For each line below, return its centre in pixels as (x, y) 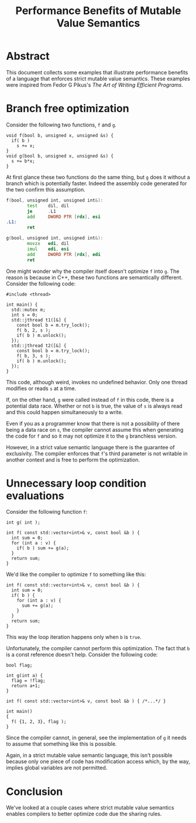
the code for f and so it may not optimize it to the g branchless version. (92, 436)
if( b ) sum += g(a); (43, 548)
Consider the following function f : (47, 512)
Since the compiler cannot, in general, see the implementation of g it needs (97, 738)
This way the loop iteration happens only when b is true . (74, 637)
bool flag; (19, 665)
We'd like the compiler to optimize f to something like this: (76, 575)
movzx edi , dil (48, 244)
